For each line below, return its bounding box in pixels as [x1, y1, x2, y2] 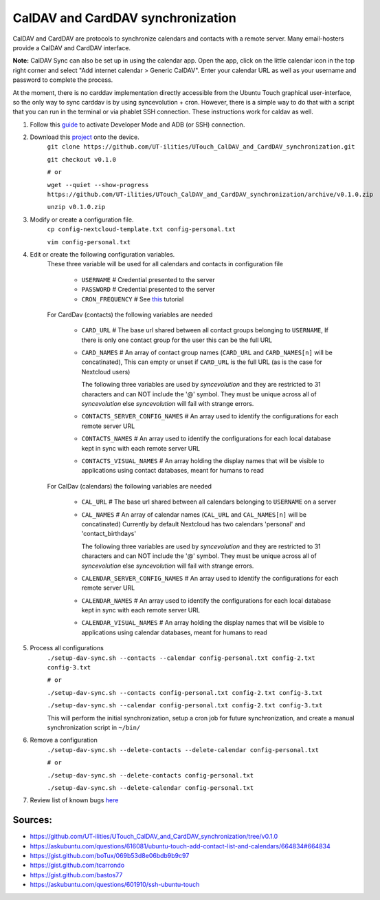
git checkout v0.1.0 [47, 156, 117, 163]
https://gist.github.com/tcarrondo [30, 861, 125, 870]
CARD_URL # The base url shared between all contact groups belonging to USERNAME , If [81, 326, 329, 334]
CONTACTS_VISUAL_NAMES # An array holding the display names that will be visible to [81, 457, 324, 464]
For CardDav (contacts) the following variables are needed [47, 310, 213, 319]
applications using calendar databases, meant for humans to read [81, 628, 267, 636]
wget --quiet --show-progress [47, 181, 149, 189]
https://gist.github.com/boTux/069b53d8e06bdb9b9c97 [30, 852, 190, 860]
